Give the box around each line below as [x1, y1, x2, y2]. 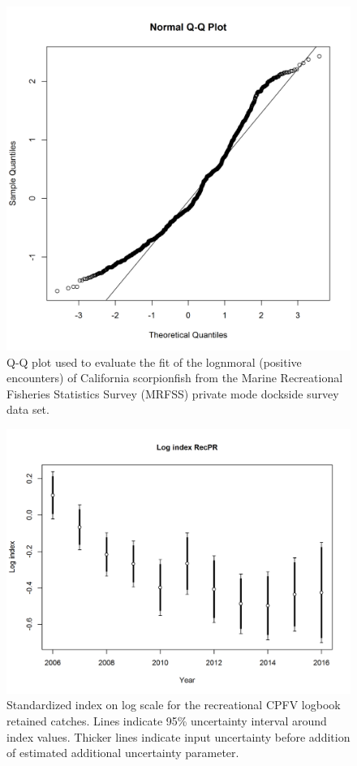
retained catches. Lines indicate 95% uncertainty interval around [6, 712, 327, 729]
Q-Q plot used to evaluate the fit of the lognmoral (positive [6, 353, 302, 370]
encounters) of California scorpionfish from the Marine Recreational [6, 369, 343, 386]
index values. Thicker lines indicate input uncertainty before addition [6, 728, 351, 745]
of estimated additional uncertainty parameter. [6, 744, 239, 761]
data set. [6, 401, 49, 418]
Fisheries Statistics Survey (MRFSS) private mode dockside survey [6, 385, 339, 402]
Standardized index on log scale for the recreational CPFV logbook [6, 696, 341, 713]
